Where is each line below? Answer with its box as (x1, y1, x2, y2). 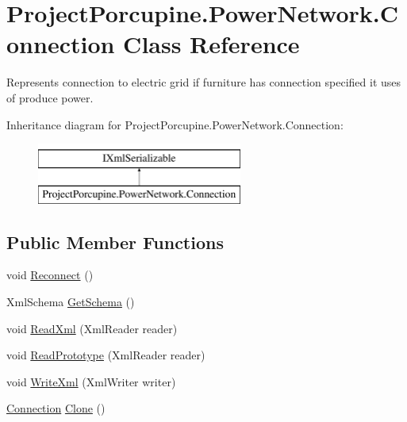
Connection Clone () (6, 400, 106, 416)
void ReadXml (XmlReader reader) (6, 320, 178, 336)
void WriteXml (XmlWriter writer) (6, 373, 176, 389)
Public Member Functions (6, 229, 224, 254)
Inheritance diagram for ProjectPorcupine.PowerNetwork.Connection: (6, 116, 344, 132)
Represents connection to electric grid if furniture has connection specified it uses (6, 74, 401, 90)
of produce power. (6, 89, 94, 105)
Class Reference (123, 28, 300, 60)
